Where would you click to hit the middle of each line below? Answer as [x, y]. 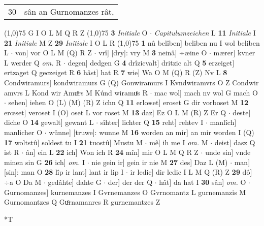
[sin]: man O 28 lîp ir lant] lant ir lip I [64, 172]
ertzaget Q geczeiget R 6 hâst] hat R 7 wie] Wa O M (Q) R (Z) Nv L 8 [116, 72]
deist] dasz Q [235, 142]
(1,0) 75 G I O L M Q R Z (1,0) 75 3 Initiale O [76, 33]
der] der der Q [130, 182]
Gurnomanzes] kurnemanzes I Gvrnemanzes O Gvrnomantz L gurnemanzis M [125, 192]
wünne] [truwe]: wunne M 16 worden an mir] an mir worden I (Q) [152, 132]
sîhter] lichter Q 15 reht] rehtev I [152, 122]
